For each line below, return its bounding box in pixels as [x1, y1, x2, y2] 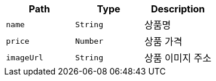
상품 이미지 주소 [144, 52, 212, 64]
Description [150, 3, 205, 15]
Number [75, 36, 103, 46]
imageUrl [6, 53, 44, 62]
